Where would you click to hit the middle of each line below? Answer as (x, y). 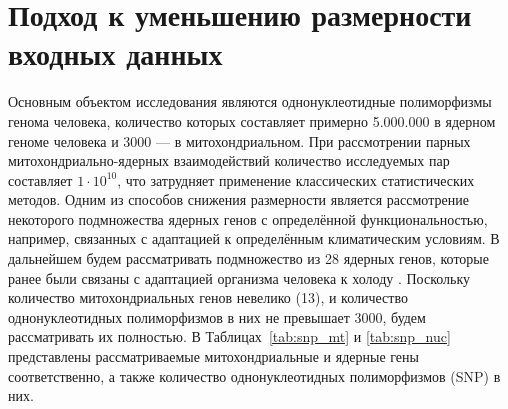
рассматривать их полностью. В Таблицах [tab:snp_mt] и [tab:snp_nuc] (229, 336)
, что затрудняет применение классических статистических (296, 179)
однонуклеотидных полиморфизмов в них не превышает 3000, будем (217, 316)
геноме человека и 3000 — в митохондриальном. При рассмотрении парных (239, 140)
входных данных (115, 53)
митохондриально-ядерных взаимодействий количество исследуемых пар (229, 160)
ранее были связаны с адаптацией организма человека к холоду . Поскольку (239, 277)
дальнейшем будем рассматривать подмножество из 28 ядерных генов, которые (248, 258)
